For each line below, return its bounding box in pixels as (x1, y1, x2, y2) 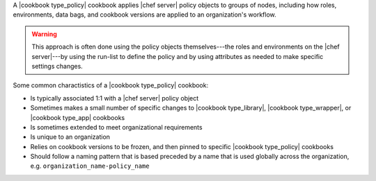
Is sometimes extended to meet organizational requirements (30, 123, 203, 131)
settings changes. (31, 62, 83, 70)
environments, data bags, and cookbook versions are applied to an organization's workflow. (13, 10, 276, 19)
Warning (31, 30, 57, 38)
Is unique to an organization (30, 132, 111, 141)
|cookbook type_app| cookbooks (30, 113, 125, 121)
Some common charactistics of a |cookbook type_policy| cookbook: (13, 81, 209, 89)
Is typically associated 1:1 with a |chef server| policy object (30, 94, 199, 102)
